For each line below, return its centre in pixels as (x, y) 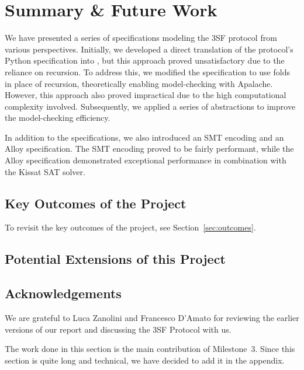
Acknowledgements (63, 293)
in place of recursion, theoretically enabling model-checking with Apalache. (139, 83)
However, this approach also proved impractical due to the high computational (146, 95)
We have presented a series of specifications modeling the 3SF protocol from (141, 38)
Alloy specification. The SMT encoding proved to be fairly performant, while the (149, 149)
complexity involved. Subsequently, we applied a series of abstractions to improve (150, 106)
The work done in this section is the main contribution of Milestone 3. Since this (150, 349)
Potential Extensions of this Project (115, 259)
